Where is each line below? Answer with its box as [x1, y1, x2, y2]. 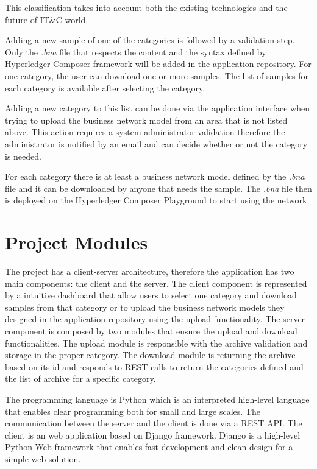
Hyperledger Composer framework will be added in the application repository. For [5, 57, 312, 70]
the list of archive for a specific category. [5, 372, 156, 385]
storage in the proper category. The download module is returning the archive [5, 348, 296, 361]
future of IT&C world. [5, 13, 88, 26]
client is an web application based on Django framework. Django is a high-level [5, 428, 301, 441]
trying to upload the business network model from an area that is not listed [5, 113, 288, 126]
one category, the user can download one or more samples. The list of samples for [5, 69, 308, 82]
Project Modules [5, 230, 148, 255]
